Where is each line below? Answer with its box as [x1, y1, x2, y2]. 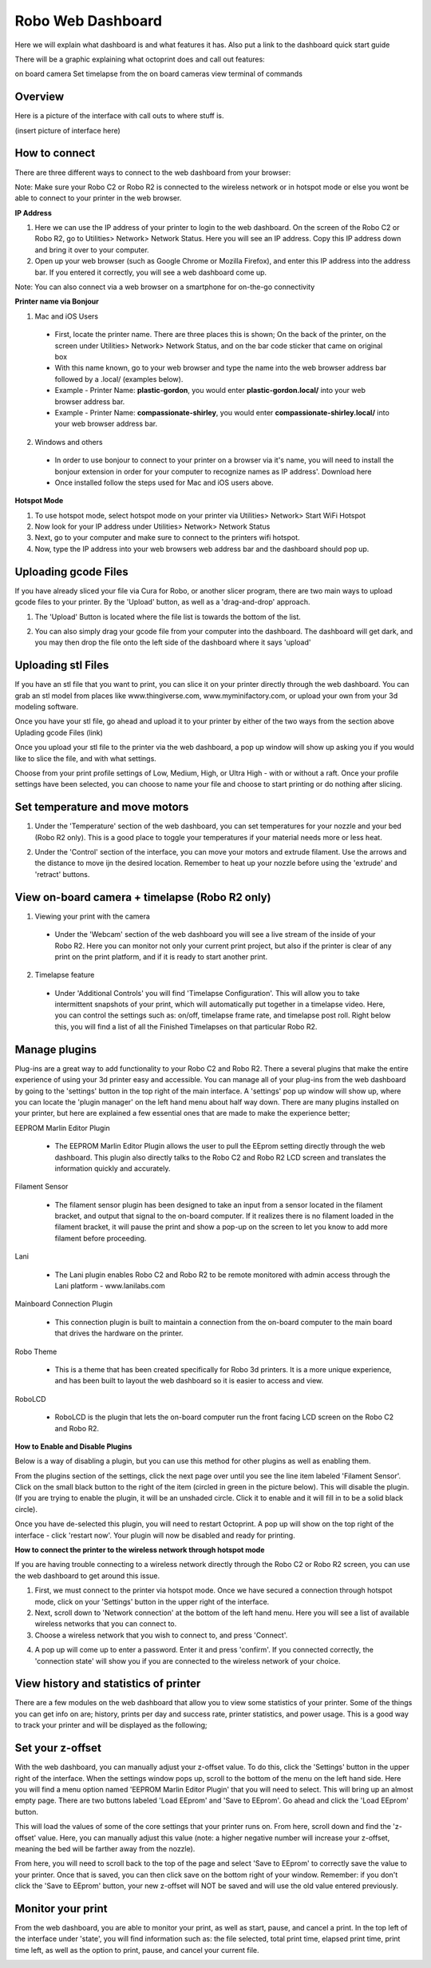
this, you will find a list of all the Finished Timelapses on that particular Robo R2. [54, 1022, 318, 1031]
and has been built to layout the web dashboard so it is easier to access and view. [54, 1376, 324, 1386]
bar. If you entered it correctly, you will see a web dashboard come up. [34, 268, 267, 277]
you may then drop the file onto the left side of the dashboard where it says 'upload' [34, 637, 311, 647]
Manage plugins [14, 1042, 97, 1056]
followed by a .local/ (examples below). [54, 374, 184, 383]
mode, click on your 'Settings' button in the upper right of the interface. [34, 1597, 270, 1606]
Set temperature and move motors [14, 800, 189, 814]
